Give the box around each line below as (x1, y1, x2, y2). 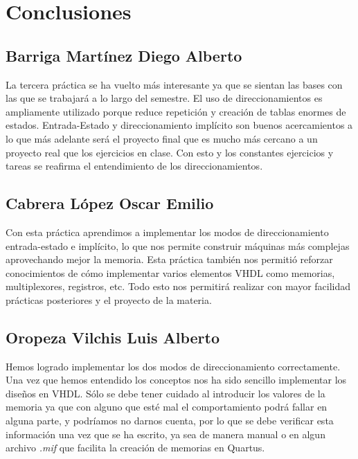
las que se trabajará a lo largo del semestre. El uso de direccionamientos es (6, 91, 323, 105)
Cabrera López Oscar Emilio (6, 192, 214, 214)
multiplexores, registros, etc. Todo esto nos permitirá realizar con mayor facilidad (6, 279, 351, 294)
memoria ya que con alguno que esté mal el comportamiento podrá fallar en (6, 399, 328, 414)
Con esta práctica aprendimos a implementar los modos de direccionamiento (6, 224, 329, 239)
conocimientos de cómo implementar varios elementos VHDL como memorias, (6, 265, 335, 280)
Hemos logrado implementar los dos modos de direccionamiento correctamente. (6, 359, 341, 373)
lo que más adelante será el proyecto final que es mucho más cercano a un (6, 131, 318, 145)
